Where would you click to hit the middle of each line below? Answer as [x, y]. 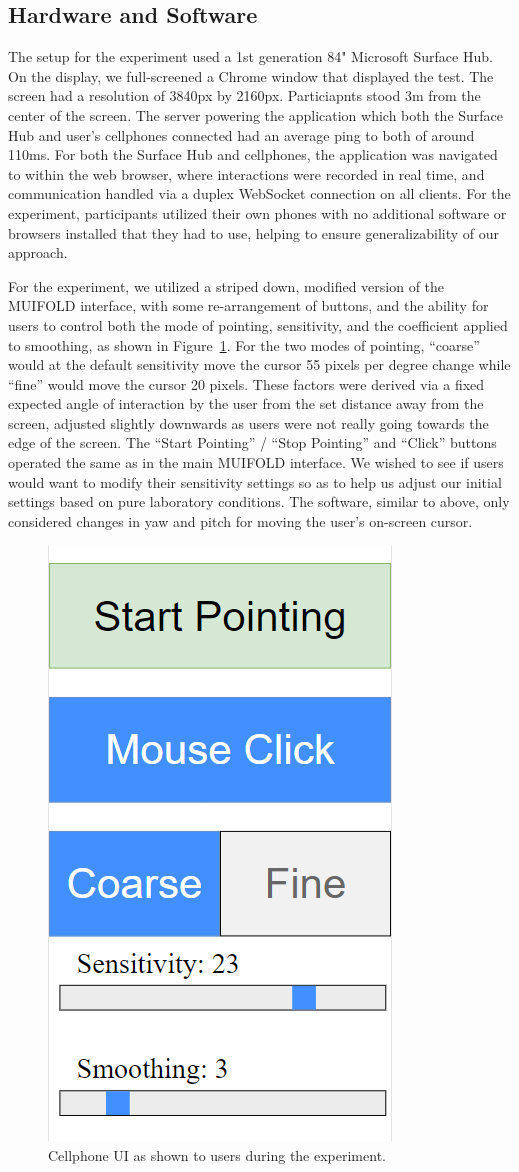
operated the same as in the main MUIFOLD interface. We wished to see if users [256, 462]
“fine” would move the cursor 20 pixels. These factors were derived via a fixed [246, 383]
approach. [38, 252]
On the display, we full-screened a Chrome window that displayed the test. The [251, 75]
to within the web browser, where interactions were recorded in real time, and [246, 173]
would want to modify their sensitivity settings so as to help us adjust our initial [255, 481]
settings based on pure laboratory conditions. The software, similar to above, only [259, 501]
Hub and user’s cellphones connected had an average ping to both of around [241, 134]
